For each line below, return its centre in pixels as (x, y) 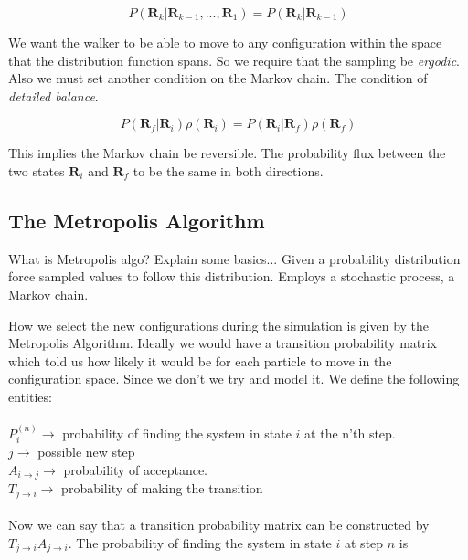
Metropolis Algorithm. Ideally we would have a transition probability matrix (223, 343)
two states (37, 170)
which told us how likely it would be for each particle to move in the (200, 360)
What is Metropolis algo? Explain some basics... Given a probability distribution (234, 258)
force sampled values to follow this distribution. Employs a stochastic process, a (232, 276)
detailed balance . (53, 95)
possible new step (86, 452)
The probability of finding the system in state (204, 543)
